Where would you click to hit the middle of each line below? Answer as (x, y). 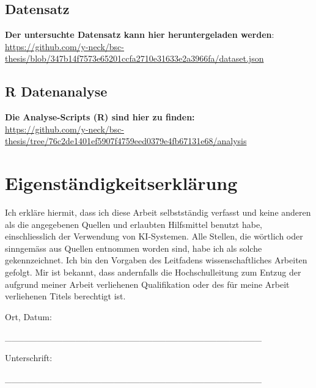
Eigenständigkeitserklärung (121, 183)
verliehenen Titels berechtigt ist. (65, 296)
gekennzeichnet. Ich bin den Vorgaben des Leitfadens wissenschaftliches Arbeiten (156, 260)
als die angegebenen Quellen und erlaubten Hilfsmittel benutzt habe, (134, 224)
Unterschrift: (29, 358)
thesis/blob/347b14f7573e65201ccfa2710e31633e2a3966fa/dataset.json (134, 58)
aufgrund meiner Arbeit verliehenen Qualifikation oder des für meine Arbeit (147, 284)
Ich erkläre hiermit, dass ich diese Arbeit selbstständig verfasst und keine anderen (158, 212)
